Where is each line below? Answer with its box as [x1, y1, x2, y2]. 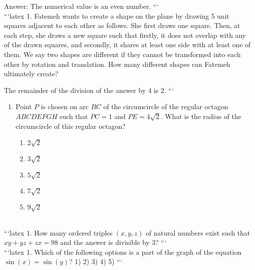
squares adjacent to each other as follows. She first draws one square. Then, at [4, 20, 240, 30]
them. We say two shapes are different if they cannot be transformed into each [4, 49, 241, 59]
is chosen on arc [41, 101, 89, 112]
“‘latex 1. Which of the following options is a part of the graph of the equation [4, 246, 242, 257]
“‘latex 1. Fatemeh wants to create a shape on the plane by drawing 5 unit [4, 10, 229, 21]
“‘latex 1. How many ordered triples [4, 227, 113, 238]
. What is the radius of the [160, 111, 242, 121]
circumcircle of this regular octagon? [15, 120, 126, 131]
